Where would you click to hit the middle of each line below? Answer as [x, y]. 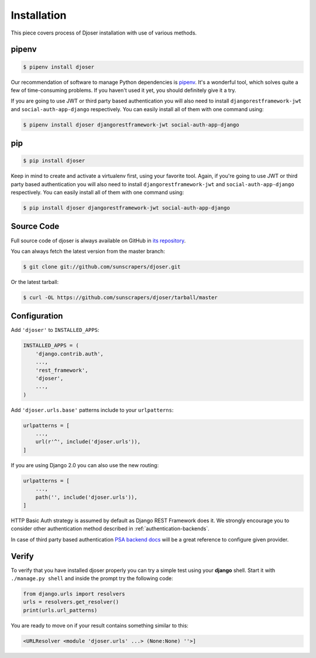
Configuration [37, 316]
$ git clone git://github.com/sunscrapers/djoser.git [102, 267]
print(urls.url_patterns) [60, 610]
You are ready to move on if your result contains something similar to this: [99, 625]
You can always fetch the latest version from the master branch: [88, 251]
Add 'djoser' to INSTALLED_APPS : [55, 330]
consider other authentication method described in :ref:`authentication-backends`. [110, 529]
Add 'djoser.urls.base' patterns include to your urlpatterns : [92, 410]
